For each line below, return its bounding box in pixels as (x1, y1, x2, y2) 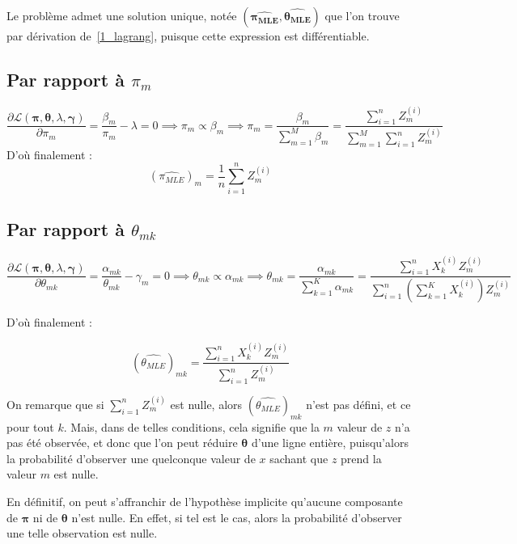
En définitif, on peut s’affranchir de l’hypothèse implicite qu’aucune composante (6, 493, 403, 510)
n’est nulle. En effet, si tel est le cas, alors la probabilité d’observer (71, 508, 402, 525)
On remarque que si (6, 395, 104, 412)
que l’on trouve (324, 7, 400, 23)
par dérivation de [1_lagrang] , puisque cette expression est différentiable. (6, 27, 370, 44)
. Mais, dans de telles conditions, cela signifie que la (63, 418, 320, 435)
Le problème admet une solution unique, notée (6, 7, 237, 23)
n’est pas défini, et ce (306, 395, 411, 412)
